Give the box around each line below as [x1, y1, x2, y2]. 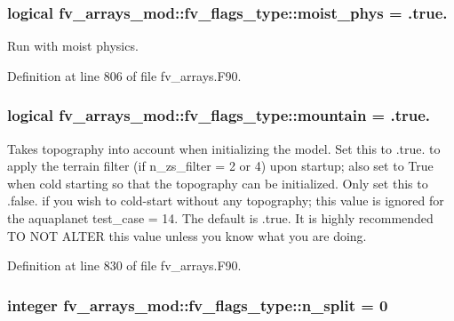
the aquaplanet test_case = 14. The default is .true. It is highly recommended [7, 209, 434, 227]
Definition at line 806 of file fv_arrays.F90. [7, 66, 242, 84]
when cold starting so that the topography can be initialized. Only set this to [7, 173, 428, 192]
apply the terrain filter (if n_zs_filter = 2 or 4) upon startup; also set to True [7, 156, 434, 175]
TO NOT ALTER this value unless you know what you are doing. [7, 226, 367, 245]
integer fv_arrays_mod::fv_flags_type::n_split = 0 [7, 293, 388, 316]
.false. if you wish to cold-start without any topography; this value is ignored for [7, 191, 444, 210]
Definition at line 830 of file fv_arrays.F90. [7, 256, 242, 275]
